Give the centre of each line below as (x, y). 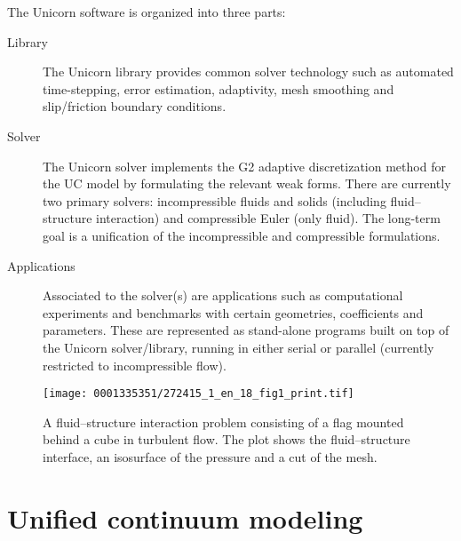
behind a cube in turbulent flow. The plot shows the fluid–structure (227, 439)
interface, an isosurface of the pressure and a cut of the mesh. (210, 456)
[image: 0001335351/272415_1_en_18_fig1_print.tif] (199, 394)
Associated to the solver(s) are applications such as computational (223, 295)
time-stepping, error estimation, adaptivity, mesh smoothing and (219, 88)
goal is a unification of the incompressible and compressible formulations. (242, 235)
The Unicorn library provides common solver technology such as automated (248, 72)
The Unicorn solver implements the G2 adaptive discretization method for (244, 166)
